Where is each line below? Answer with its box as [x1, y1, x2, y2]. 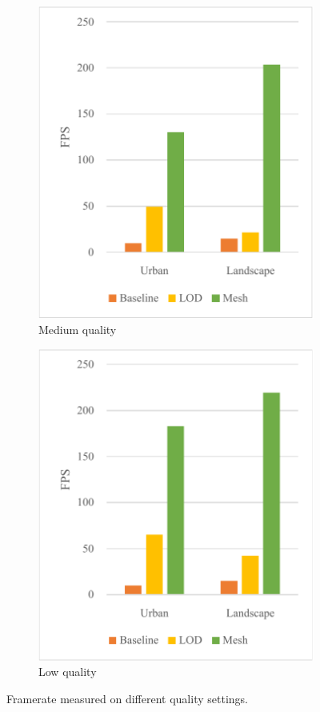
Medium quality [38, 321, 117, 338]
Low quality [38, 663, 97, 680]
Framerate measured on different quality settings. [6, 690, 248, 706]
